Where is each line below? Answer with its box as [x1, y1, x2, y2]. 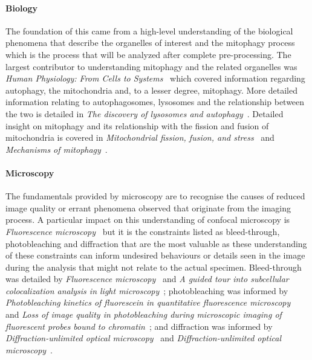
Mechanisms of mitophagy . [5, 143, 108, 155]
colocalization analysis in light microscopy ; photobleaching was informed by [5, 284, 288, 297]
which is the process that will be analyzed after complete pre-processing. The [5, 48, 291, 60]
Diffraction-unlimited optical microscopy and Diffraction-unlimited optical [5, 332, 282, 344]
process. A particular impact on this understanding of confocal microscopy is [5, 213, 290, 226]
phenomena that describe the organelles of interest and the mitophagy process [5, 36, 295, 49]
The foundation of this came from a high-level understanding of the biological [5, 24, 293, 37]
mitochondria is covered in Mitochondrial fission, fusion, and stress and [5, 131, 275, 144]
